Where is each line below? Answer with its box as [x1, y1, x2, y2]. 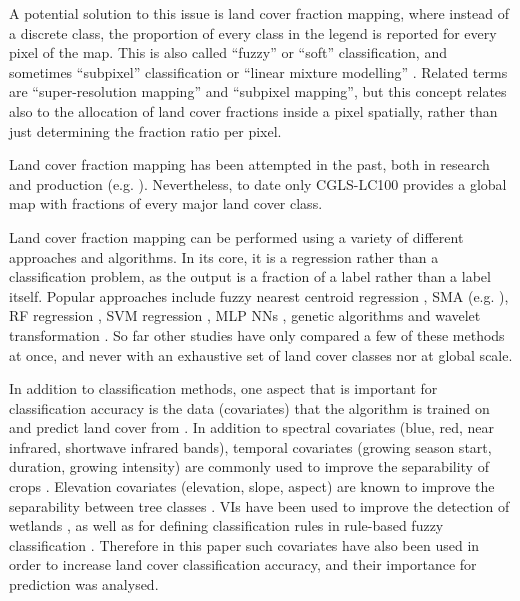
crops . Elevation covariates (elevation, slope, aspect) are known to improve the [9, 476, 495, 497]
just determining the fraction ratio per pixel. [9, 120, 282, 141]
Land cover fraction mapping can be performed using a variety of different [9, 226, 464, 247]
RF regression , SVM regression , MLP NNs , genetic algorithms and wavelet [9, 305, 481, 326]
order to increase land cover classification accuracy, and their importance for [9, 554, 477, 575]
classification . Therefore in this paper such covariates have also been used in [9, 534, 480, 555]
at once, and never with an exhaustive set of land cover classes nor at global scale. [9, 344, 513, 365]
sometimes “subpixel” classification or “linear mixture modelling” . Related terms [9, 61, 508, 82]
